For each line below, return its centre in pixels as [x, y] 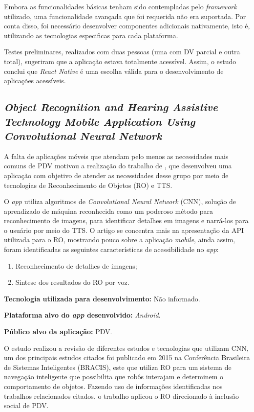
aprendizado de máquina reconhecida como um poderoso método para [109, 211]
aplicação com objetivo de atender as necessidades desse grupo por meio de [116, 175]
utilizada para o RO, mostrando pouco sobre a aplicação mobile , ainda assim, [120, 240]
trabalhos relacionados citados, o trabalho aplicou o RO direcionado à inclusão [121, 396]
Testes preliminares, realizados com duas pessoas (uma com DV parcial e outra [122, 52]
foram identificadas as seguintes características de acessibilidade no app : [111, 249]
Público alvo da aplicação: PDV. [58, 332]
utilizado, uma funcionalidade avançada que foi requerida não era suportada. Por [125, 16]
